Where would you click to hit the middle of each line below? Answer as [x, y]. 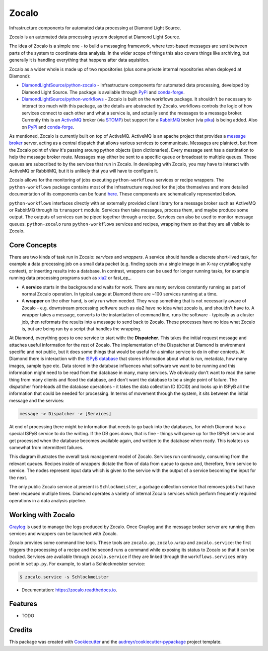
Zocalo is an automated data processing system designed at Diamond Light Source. [95, 37]
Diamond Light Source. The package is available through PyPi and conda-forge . [103, 92]
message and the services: [37, 400]
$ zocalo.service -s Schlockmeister [64, 577]
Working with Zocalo [42, 515]
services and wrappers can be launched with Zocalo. [64, 533]
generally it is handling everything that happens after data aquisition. [79, 60]
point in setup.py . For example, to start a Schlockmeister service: [77, 563]
